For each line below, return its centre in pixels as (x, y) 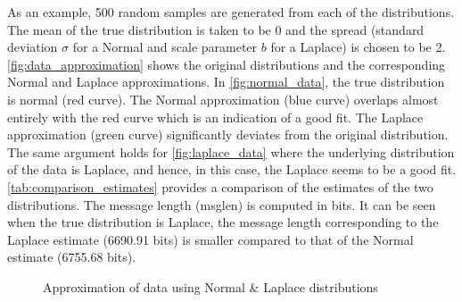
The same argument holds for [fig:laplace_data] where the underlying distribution (231, 151)
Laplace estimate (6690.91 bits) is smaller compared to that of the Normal (210, 239)
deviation (33, 47)
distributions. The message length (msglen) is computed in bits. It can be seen (222, 204)
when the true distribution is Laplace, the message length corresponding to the (223, 222)
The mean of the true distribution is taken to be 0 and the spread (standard (216, 29)
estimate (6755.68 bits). (72, 257)
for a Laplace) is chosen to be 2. (358, 47)
